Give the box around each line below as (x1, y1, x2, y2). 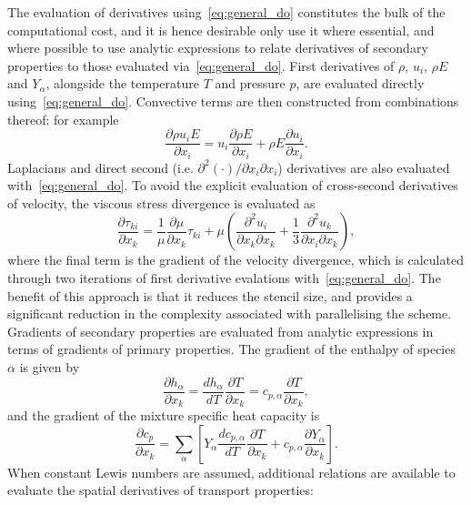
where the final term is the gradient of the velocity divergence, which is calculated (7, 250, 464, 269)
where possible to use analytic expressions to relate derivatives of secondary (7, 38, 428, 57)
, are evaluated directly (296, 74, 425, 93)
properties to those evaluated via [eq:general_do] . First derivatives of (7, 56, 395, 75)
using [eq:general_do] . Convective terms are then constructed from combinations (7, 91, 459, 110)
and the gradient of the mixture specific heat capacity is (7, 406, 320, 425)
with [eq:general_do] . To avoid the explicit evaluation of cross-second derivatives (7, 176, 458, 195)
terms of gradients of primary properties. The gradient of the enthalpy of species (7, 339, 456, 359)
